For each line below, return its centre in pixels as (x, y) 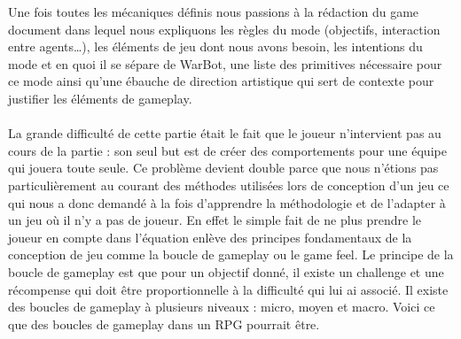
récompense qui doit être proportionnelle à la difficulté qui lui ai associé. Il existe (228, 289)
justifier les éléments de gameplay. (100, 98)
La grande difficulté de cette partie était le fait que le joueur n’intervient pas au (225, 133)
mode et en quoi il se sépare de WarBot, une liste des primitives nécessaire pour (225, 63)
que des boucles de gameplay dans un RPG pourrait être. (164, 324)
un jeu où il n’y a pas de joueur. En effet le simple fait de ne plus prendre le (215, 220)
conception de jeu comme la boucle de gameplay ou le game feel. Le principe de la (231, 254)
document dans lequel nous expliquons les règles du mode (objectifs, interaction (224, 29)
